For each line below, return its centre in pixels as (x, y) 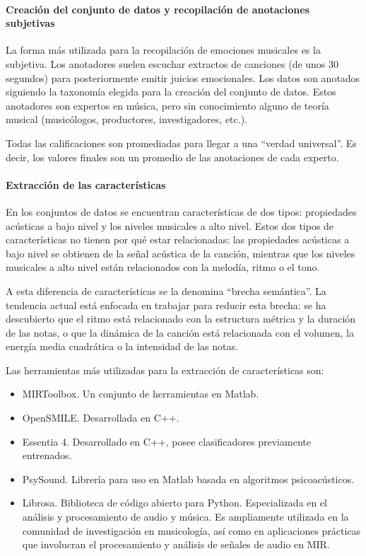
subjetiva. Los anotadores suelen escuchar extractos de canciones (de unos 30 (172, 63)
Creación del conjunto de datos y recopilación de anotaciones (158, 9)
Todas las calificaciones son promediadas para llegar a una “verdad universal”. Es (181, 143)
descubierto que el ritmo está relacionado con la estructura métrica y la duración (181, 319)
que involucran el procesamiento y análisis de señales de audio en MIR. (176, 544)
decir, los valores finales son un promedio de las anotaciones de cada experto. (172, 157)
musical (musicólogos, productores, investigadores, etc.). (127, 119)
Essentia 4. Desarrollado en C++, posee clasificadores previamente (166, 441)
